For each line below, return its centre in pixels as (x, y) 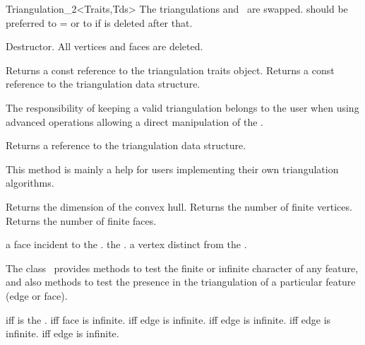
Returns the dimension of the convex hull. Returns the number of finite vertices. (179, 206)
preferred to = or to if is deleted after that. (99, 22)
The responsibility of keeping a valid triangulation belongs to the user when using (182, 107)
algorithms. (30, 183)
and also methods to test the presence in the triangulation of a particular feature (181, 282)
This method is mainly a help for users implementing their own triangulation (172, 169)
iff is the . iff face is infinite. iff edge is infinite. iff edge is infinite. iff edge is (168, 319)
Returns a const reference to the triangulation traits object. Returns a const (170, 70)
